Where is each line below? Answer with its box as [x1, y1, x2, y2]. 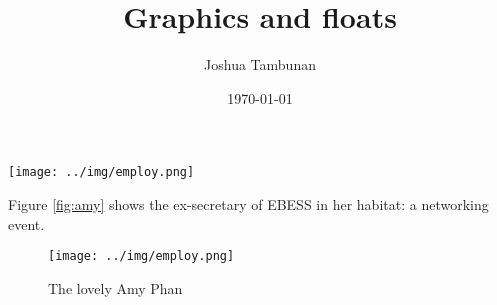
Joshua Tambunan [204, 54, 316, 75]
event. [8, 213, 45, 234]
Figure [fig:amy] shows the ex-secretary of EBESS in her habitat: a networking [8, 193, 489, 214]
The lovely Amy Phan [48, 277, 183, 298]
